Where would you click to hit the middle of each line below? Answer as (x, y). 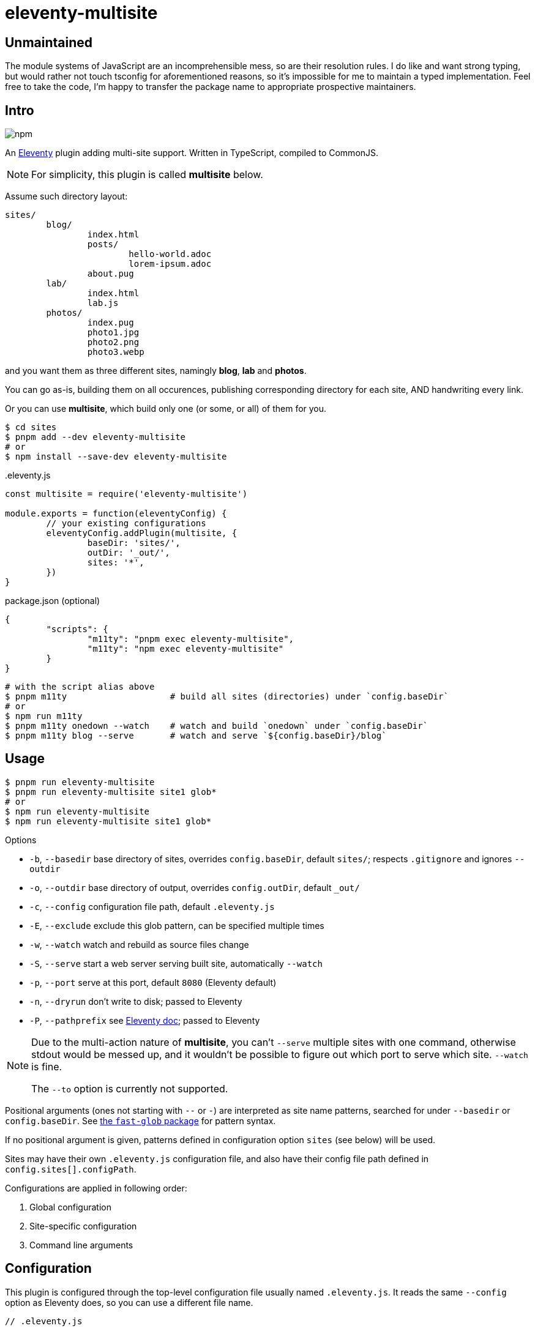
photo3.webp (116, 352)
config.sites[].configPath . (71, 1169)
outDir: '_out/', (129, 553)
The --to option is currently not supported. (130, 1088)
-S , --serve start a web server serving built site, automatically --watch (176, 963)
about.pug (110, 274)
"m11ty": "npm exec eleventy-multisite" (185, 649)
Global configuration (70, 1207)
